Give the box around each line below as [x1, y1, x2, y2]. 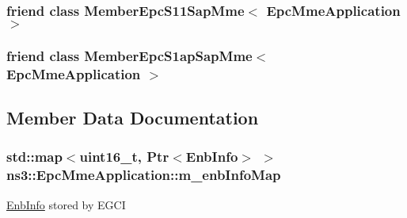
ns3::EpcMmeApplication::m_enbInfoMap [6, 165, 281, 185]
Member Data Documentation [6, 105, 259, 129]
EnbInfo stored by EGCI [6, 196, 126, 212]
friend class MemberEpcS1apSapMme [6, 45, 253, 65]
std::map [6, 147, 63, 166]
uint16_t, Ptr [79, 147, 169, 166]
